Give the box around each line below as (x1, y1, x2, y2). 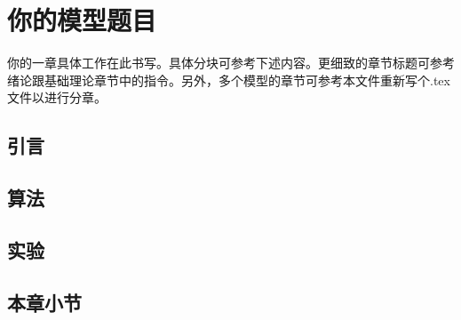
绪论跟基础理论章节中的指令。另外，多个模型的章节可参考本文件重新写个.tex (7, 70, 450, 89)
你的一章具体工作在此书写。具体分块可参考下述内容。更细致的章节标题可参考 (7, 53, 455, 72)
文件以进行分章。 (7, 88, 107, 107)
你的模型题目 (7, 2, 157, 38)
